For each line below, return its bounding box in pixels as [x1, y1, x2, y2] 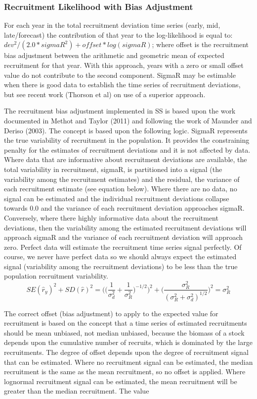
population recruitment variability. [4, 271, 108, 281]
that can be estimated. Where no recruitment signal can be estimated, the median [4, 356, 253, 367]
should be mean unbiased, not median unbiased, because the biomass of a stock [4, 327, 245, 338]
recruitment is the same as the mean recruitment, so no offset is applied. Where [4, 366, 246, 377]
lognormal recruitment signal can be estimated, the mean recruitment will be [4, 376, 237, 386]
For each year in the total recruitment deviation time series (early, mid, [4, 20, 220, 30]
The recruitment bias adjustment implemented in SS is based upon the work [4, 106, 236, 116]
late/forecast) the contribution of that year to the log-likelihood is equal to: [4, 29, 233, 40]
